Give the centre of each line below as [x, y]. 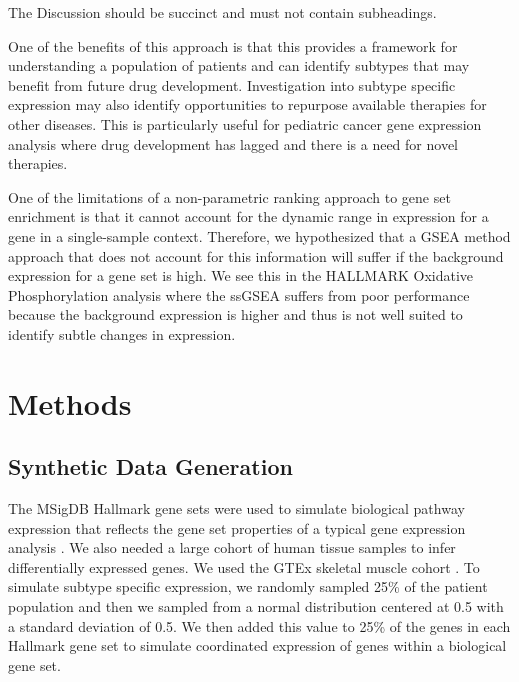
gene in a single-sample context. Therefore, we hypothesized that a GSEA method [259, 235]
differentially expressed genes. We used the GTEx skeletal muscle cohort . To [244, 566]
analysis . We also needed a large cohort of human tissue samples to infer [232, 547]
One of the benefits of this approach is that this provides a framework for [233, 45]
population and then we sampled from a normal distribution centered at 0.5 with [256, 606]
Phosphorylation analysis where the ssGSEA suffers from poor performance [239, 294]
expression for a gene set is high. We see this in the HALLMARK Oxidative [241, 275]
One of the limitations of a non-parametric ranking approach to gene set [229, 196]
